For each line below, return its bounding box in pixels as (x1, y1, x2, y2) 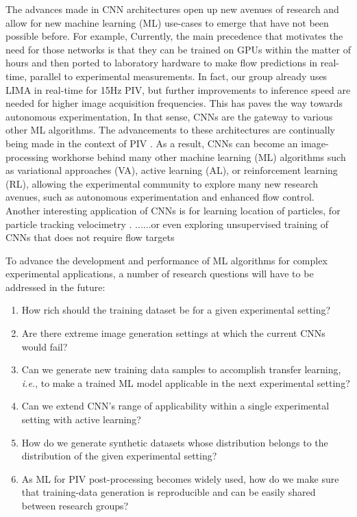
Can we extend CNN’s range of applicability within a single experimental (21, 399, 330, 413)
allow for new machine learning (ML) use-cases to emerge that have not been (5, 15, 329, 29)
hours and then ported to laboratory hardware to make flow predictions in (5, 55, 318, 70)
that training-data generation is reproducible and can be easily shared (21, 485, 316, 499)
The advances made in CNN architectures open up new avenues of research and (5, 2, 339, 16)
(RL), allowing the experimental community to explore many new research (5, 176, 318, 190)
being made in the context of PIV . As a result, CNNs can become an (5, 136, 298, 150)
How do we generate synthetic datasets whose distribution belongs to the (21, 435, 328, 449)
